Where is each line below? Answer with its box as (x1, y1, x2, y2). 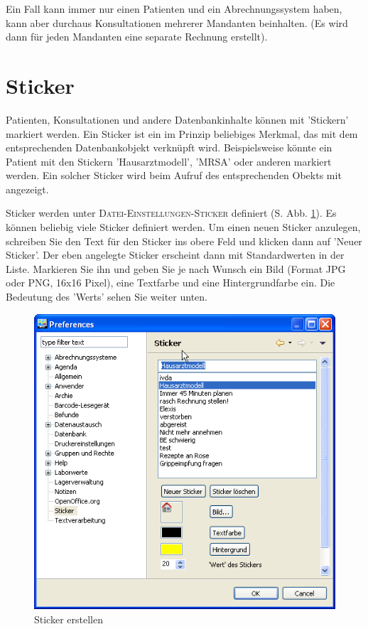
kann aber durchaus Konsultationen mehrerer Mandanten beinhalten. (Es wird (6, 15, 348, 30)
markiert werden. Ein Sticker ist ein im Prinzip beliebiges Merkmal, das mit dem (6, 126, 358, 141)
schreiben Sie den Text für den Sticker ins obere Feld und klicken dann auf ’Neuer (6, 233, 362, 248)
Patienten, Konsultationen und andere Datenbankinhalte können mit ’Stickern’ (6, 112, 349, 127)
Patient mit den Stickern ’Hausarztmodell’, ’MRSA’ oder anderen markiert (6, 154, 332, 168)
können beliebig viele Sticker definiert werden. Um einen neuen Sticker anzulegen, (6, 220, 361, 235)
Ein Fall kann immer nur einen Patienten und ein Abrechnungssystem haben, (6, 1, 342, 16)
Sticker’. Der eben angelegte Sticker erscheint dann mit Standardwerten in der (6, 247, 345, 262)
